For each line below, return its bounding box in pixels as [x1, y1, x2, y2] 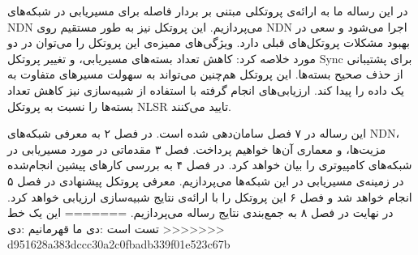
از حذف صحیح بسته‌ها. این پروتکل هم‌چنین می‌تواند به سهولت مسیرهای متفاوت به [7, 66, 403, 83]
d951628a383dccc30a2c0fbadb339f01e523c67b [7, 236, 231, 253]
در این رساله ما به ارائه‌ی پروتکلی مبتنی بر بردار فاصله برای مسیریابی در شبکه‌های [7, 2, 408, 19]
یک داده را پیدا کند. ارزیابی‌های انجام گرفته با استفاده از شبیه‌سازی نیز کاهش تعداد [7, 81, 404, 98]
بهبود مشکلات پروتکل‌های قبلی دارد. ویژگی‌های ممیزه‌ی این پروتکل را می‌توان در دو [7, 34, 411, 51]
